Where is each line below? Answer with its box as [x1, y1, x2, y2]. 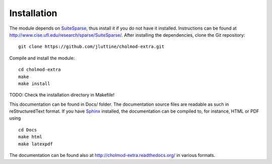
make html [18, 134, 42, 140]
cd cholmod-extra [18, 67, 61, 72]
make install [18, 80, 50, 87]
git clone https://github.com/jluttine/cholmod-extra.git [18, 44, 165, 50]
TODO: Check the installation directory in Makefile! [9, 92, 115, 98]
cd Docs [18, 127, 37, 133]
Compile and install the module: [9, 55, 75, 61]
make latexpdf [18, 141, 53, 147]
